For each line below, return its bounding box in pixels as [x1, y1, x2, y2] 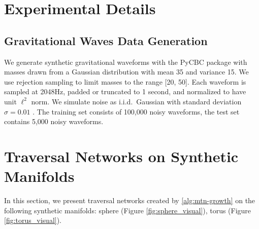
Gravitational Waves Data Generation [4, 32, 208, 48]
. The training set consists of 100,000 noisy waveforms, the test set [33, 106, 240, 117]
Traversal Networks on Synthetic [4, 145, 239, 166]
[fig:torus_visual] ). [4, 215, 62, 225]
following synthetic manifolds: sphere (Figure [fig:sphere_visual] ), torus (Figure [4, 205, 251, 215]
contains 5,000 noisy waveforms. [4, 116, 104, 127]
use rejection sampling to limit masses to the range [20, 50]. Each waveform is [4, 76, 246, 87]
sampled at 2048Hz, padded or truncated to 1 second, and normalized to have [4, 86, 246, 97]
